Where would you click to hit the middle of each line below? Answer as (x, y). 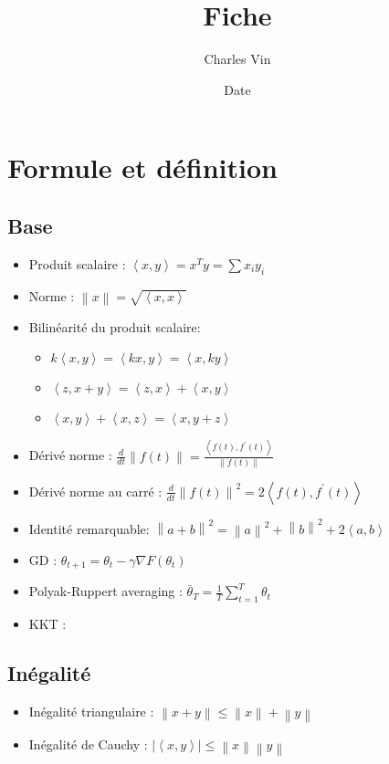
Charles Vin (237, 59)
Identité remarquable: (89, 528)
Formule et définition (142, 167)
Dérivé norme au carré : (95, 491)
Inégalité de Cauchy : (88, 744)
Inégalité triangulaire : (91, 712)
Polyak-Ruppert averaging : (105, 591)
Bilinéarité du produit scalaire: (115, 326)
